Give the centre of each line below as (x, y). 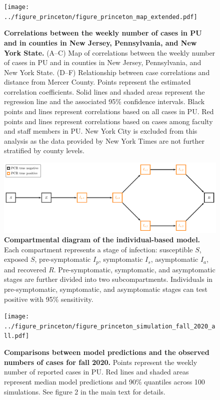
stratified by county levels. (44, 150)
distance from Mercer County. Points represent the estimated (97, 82)
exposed (16, 259)
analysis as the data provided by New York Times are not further (104, 140)
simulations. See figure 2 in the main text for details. (85, 391)
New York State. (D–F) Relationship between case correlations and (107, 72)
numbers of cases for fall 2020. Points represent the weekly (101, 362)
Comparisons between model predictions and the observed (107, 352)
